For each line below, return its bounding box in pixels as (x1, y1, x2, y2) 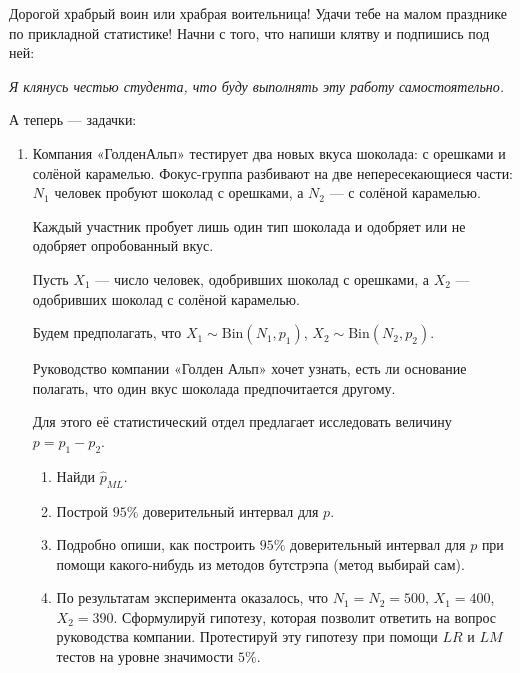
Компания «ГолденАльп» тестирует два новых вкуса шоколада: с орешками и (32, 142, 506, 163)
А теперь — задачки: (9, 109, 137, 130)
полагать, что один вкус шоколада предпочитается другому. (32, 377, 396, 398)
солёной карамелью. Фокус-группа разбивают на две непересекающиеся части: (32, 162, 514, 183)
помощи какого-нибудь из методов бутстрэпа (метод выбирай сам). (56, 553, 465, 574)
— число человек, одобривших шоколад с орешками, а (95, 268, 429, 289)
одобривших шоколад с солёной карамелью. (32, 288, 300, 309)
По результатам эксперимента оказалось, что (56, 587, 329, 608)
